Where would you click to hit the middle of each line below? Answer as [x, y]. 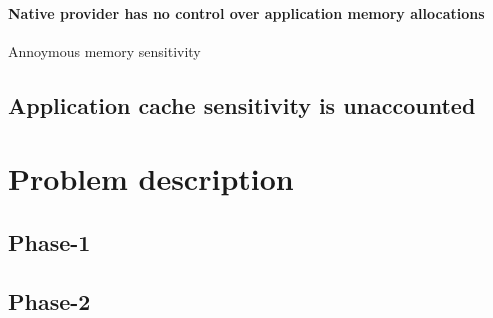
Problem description [151, 178]
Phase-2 [49, 300]
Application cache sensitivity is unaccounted [242, 104]
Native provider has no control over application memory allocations [246, 12]
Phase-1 [49, 241]
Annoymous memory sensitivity [104, 50]
